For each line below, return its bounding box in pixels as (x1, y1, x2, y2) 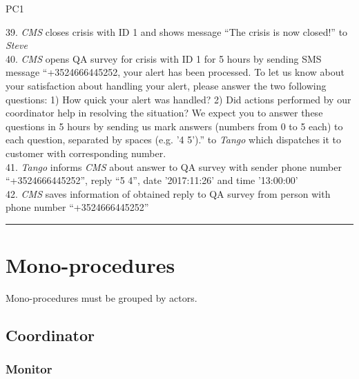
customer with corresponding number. (6, 145, 166, 160)
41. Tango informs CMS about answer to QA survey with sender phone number (6, 159, 342, 174)
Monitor (6, 360, 52, 378)
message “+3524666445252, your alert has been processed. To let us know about (6, 65, 345, 79)
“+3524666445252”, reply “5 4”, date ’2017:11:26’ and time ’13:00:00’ (6, 173, 298, 187)
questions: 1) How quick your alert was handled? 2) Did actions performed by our (6, 92, 351, 106)
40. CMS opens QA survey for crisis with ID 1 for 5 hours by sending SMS (6, 51, 322, 65)
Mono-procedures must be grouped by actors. (6, 291, 197, 305)
